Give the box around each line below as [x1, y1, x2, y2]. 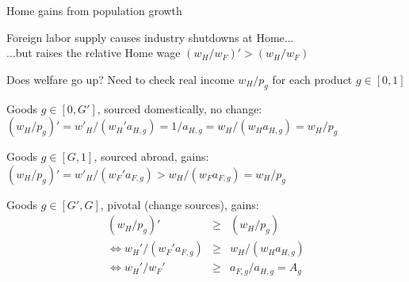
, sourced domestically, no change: [97, 100, 262, 116]
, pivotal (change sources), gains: [100, 196, 259, 212]
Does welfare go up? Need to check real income [6, 70, 235, 87]
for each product [272, 70, 353, 87]
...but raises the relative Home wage [6, 44, 181, 61]
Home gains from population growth [6, 2, 182, 18]
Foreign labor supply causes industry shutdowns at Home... [6, 29, 294, 45]
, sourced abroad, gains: [94, 148, 209, 165]
